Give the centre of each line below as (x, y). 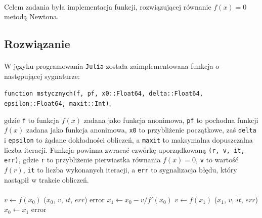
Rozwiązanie (37, 44)
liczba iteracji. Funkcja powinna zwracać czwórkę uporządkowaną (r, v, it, (124, 149)
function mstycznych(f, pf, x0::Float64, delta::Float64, (104, 94)
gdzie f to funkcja (32, 120)
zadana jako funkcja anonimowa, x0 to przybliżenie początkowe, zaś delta (141, 130)
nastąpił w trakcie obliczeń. (47, 179)
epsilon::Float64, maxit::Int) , (58, 103)
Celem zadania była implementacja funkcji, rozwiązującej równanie (108, 6)
